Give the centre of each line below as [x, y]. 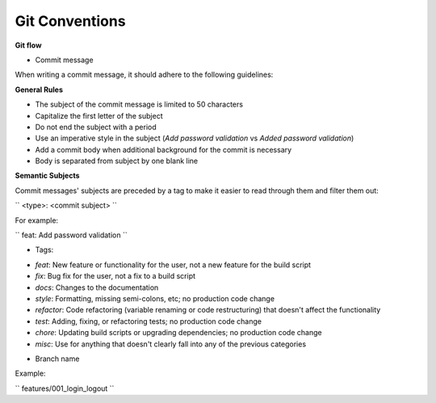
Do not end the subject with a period [96, 127]
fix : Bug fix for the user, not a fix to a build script [115, 276]
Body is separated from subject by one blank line [117, 161]
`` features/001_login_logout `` [65, 388]
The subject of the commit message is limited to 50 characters [139, 104]
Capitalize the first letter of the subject [99, 115]
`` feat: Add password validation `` [71, 235]
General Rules [39, 90]
